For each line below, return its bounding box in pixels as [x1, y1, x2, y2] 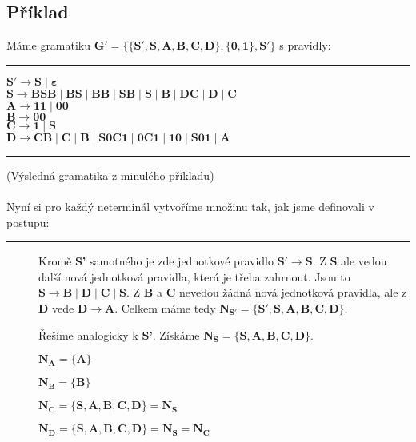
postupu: [6, 213, 50, 230]
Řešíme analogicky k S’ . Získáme [38, 326, 200, 343]
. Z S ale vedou [312, 253, 387, 269]
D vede [38, 299, 74, 316]
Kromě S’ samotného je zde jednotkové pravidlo [38, 253, 274, 269]
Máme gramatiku [6, 37, 91, 54]
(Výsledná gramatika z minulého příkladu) [6, 166, 214, 183]
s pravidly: [279, 37, 331, 54]
